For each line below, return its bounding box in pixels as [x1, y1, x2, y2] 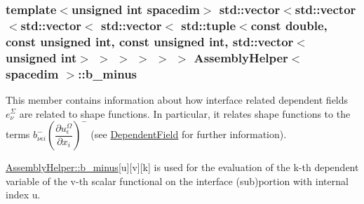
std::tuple [181, 16, 236, 34]
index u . [6, 187, 41, 202]
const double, [250, 16, 328, 34]
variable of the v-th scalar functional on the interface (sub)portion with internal [6, 173, 349, 188]
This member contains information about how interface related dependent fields [6, 92, 349, 107]
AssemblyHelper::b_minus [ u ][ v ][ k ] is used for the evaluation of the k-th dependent [6, 160, 359, 175]
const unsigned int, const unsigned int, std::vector [6, 32, 294, 50]
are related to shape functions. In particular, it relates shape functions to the [19, 106, 351, 121]
